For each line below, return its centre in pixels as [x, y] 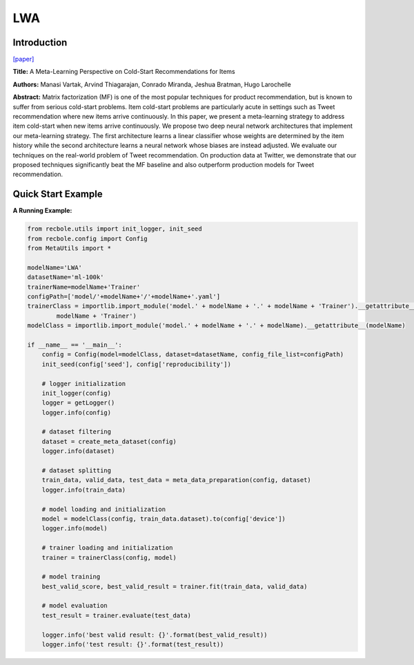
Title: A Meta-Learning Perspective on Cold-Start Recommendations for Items [124, 72]
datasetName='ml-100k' [66, 277]
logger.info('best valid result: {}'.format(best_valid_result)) [155, 635]
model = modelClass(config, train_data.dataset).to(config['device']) [164, 519]
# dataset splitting [77, 471]
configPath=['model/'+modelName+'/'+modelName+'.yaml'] [124, 296]
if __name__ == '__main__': [75, 345]
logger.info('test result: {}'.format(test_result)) [133, 645]
